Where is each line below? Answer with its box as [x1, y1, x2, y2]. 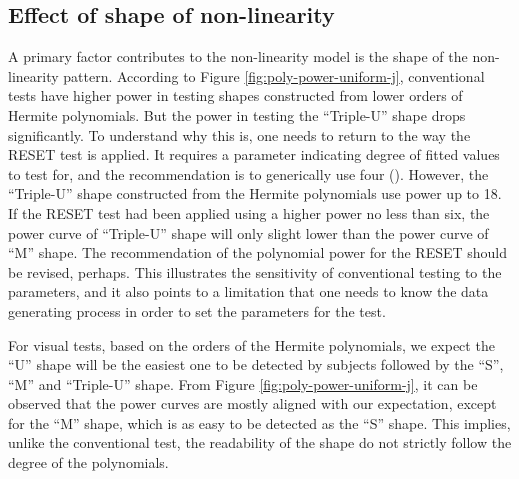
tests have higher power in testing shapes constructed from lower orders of [8, 85, 463, 106]
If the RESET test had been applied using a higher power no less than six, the [8, 202, 490, 223]
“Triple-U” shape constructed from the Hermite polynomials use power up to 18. [8, 183, 502, 204]
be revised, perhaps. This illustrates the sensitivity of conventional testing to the [8, 261, 502, 282]
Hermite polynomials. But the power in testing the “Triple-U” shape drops [8, 104, 466, 125]
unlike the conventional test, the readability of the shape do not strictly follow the [8, 432, 512, 453]
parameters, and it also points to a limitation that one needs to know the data [8, 281, 489, 302]
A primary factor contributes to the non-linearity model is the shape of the [8, 46, 468, 67]
